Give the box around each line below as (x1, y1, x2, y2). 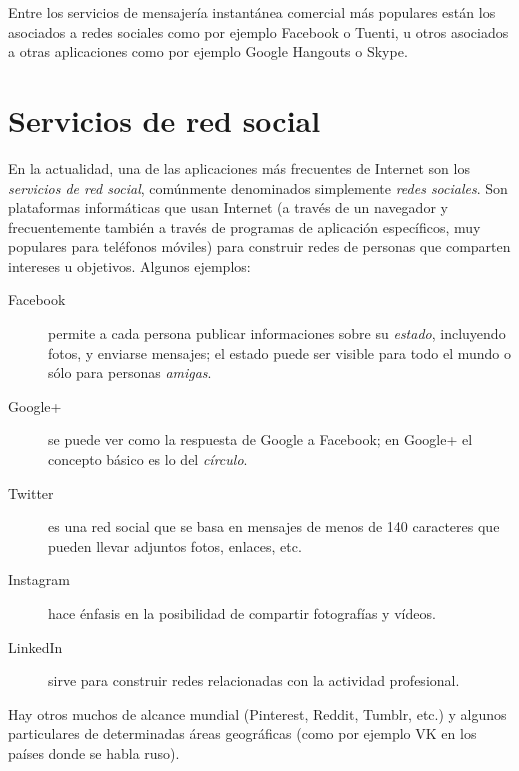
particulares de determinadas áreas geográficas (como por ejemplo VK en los (8, 723, 477, 744)
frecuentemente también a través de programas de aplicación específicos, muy (8, 216, 481, 237)
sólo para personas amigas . (48, 362, 212, 383)
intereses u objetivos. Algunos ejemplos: (8, 255, 251, 276)
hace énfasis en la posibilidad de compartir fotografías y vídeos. (48, 603, 436, 623)
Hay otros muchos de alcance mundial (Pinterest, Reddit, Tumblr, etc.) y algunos (8, 703, 507, 724)
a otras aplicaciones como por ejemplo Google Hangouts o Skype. (8, 41, 408, 62)
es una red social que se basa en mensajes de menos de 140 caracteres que (48, 516, 500, 537)
